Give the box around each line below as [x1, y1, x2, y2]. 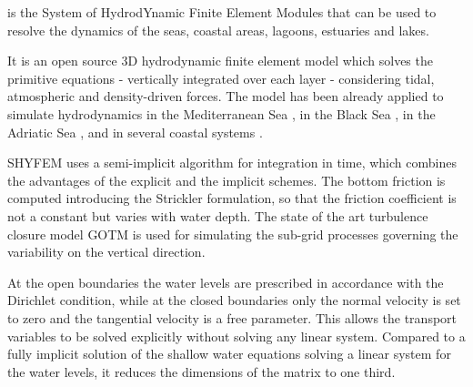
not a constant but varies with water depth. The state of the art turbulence [7, 206, 428, 225]
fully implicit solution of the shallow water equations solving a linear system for [7, 344, 451, 363]
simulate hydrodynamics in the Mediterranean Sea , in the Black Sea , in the [7, 104, 436, 123]
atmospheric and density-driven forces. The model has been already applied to [7, 87, 444, 106]
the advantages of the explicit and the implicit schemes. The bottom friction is [7, 170, 446, 189]
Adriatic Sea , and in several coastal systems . [7, 122, 263, 141]
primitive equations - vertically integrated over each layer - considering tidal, [7, 68, 435, 87]
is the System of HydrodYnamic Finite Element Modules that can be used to [7, 3, 437, 21]
